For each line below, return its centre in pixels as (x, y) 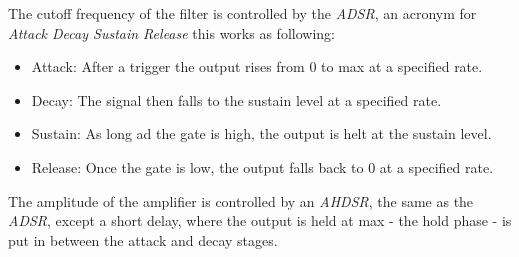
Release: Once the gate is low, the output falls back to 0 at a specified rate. (262, 166)
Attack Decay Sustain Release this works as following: (171, 32)
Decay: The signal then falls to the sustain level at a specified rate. (236, 99)
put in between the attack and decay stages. (143, 239)
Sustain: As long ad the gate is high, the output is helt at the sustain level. (261, 133)
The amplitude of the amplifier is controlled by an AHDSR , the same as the (241, 200)
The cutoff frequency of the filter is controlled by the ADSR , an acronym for (242, 13)
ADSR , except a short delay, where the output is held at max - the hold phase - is (260, 220)
